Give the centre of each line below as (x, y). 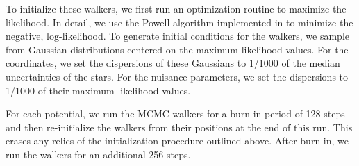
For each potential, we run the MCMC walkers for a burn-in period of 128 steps (175, 114)
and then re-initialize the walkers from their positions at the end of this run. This (179, 127)
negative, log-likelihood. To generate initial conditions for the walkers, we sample (178, 36)
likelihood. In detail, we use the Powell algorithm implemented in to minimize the (179, 22)
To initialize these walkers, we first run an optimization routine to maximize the (176, 8)
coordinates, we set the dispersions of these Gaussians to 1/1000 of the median (173, 63)
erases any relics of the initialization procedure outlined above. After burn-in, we (177, 141)
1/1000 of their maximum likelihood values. (98, 90)
